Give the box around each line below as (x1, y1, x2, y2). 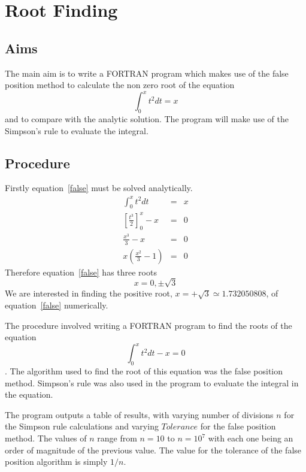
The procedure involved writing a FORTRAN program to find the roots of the (5, 319, 292, 331)
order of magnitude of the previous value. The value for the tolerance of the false (5, 443, 302, 456)
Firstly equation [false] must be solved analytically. (5, 181, 193, 194)
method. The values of (5, 432, 87, 444)
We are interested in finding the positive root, (5, 287, 172, 299)
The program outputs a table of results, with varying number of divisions (5, 408, 274, 420)
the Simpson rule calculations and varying (5, 420, 159, 432)
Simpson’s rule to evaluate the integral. (5, 124, 149, 137)
